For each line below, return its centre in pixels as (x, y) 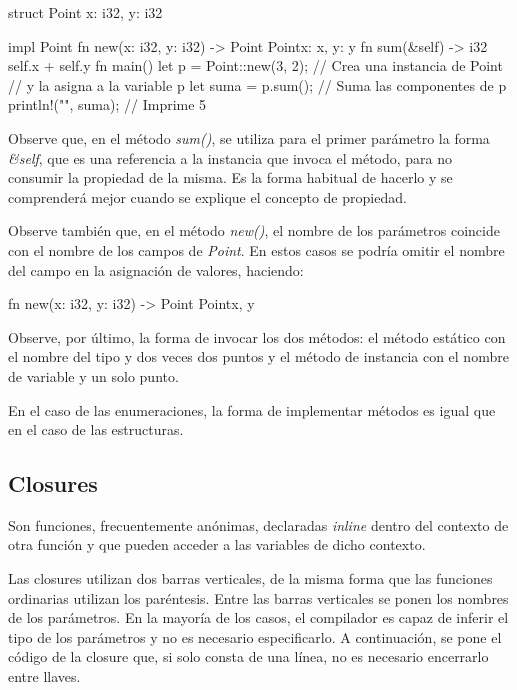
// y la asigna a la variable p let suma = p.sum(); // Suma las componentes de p (257, 84)
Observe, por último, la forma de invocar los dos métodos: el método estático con (257, 336)
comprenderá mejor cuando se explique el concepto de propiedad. (207, 196)
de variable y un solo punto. (93, 375)
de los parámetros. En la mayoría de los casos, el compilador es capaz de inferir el (258, 617)
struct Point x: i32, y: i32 (85, 12)
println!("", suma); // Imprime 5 (107, 104)
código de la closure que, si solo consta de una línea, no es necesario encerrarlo (248, 656)
